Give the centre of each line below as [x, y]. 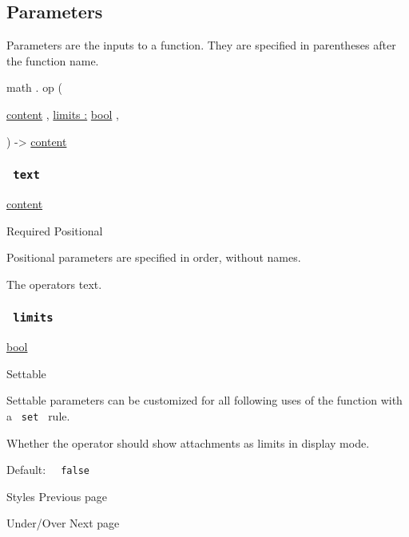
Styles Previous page [57, 496]
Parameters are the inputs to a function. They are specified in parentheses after [201, 45]
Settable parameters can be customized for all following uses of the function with [204, 400]
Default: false [48, 470]
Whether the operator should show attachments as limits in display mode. [188, 442]
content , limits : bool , [63, 114]
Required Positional [55, 230]
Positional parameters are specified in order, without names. [154, 257]
